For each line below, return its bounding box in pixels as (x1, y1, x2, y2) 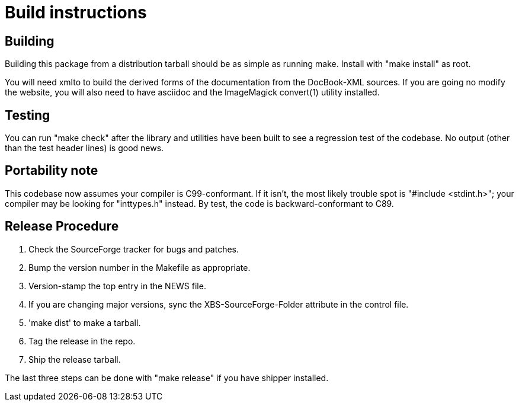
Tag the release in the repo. (28, 335, 136, 346)
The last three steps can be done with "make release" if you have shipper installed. (5, 372, 329, 383)
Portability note (5, 163, 98, 178)
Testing (5, 107, 50, 123)
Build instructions (5, 2, 147, 23)
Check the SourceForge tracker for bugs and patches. (28, 244, 239, 254)
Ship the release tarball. (28, 354, 121, 365)
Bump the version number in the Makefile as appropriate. (28, 262, 251, 273)
